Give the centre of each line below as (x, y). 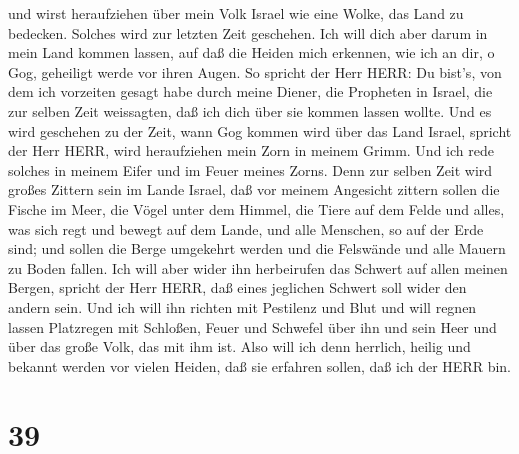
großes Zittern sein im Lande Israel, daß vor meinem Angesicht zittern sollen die (254, 189)
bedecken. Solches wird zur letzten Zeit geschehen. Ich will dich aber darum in (248, 32)
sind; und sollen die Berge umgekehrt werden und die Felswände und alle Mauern (257, 248)
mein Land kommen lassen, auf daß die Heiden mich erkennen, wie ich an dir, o (251, 52)
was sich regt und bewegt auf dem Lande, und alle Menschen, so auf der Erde (246, 228)
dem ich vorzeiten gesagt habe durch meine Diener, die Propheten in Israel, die (250, 91)
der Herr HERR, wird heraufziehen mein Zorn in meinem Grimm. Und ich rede (251, 150)
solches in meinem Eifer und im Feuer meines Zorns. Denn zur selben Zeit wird (250, 169)
